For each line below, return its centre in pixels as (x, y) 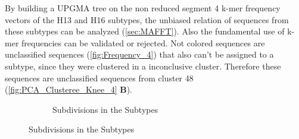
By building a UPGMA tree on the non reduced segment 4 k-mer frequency (143, 8)
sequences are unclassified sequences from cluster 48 (99, 78)
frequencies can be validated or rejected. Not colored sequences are (143, 42)
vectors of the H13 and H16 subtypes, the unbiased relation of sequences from (147, 19)
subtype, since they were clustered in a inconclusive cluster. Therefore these (143, 66)
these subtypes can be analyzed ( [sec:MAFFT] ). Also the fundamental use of (145, 31)
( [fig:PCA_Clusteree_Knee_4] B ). (69, 89)
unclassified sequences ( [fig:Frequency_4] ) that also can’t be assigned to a (139, 54)
